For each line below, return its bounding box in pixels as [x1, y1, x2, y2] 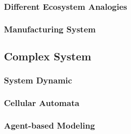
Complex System [4, 49, 91, 64]
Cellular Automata [4, 97, 79, 109]
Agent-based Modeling [4, 119, 95, 132]
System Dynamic [4, 74, 72, 86]
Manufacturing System [4, 23, 96, 35]
